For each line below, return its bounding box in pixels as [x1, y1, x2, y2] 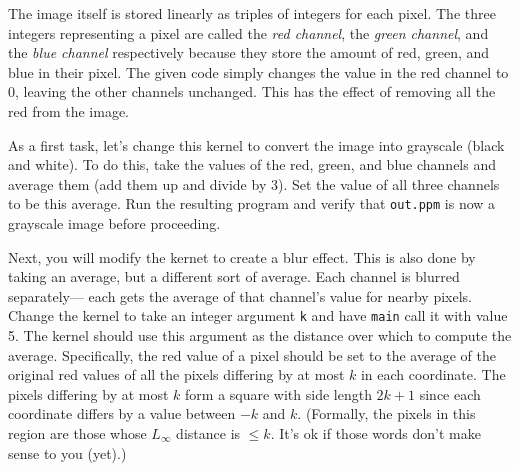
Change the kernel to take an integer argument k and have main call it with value [8, 305, 508, 326]
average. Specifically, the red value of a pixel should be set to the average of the [8, 344, 496, 365]
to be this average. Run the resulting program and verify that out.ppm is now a [8, 193, 496, 214]
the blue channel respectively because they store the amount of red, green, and [8, 42, 490, 63]
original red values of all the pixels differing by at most [8, 364, 345, 385]
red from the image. [8, 100, 130, 121]
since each [419, 383, 481, 404]
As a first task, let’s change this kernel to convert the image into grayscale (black [8, 134, 505, 155]
